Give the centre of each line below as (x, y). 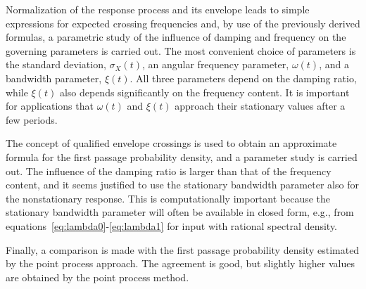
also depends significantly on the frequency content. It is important (204, 92)
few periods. (32, 119)
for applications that (50, 106)
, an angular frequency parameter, (215, 64)
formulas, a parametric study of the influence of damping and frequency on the (176, 37)
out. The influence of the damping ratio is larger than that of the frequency (169, 171)
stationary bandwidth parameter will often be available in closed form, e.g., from (180, 212)
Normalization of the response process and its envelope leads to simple (158, 9)
